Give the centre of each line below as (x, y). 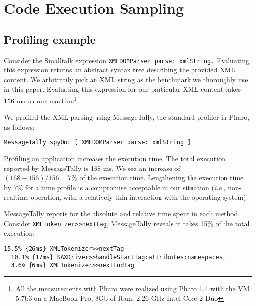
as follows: (19, 126)
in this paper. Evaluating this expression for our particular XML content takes (122, 89)
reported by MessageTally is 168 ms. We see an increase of (92, 168)
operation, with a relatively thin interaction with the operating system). (139, 197)
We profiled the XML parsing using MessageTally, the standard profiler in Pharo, (127, 117)
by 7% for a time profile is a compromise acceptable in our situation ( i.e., (115, 187)
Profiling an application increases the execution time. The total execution (115, 158)
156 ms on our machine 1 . (41, 100)
